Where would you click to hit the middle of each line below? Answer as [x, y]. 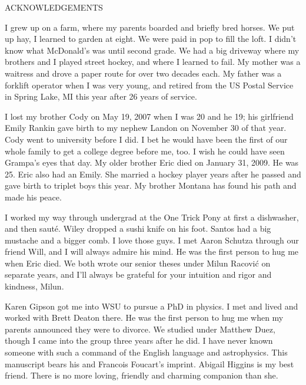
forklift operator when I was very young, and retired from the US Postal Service [149, 85]
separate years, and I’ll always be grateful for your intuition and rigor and [138, 274]
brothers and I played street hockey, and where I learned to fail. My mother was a [153, 62]
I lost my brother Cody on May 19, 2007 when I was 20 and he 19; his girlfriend [149, 116]
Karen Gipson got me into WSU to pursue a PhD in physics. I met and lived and [152, 306]
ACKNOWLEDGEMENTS [54, 7]
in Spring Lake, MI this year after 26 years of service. [101, 96]
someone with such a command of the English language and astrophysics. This [146, 352]
